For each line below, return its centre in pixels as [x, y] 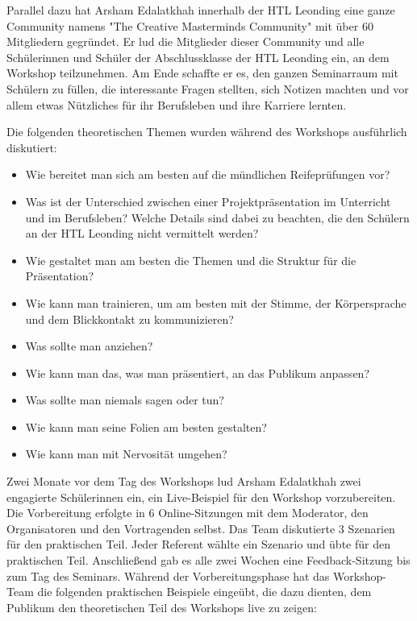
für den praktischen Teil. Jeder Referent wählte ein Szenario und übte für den [198, 544]
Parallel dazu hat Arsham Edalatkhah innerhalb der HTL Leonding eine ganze [201, 10]
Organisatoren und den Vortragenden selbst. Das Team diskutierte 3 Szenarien [201, 528]
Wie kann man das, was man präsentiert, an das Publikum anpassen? [197, 373]
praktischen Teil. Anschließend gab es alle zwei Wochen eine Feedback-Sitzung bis [208, 560]
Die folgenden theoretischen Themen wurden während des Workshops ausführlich [207, 132]
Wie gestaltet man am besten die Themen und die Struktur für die [191, 260]
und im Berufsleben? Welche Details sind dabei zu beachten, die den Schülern [217, 217]
